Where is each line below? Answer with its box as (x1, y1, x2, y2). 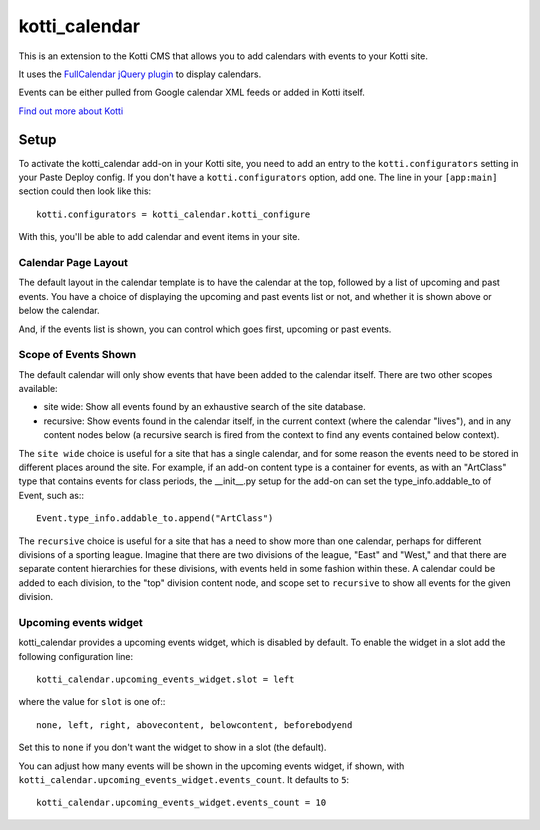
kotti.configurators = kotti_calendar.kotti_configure (36, 208, 311, 220)
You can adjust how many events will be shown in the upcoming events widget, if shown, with (18, 760, 405, 772)
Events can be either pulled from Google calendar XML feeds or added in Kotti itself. (18, 86, 365, 99)
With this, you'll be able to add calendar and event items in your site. (18, 231, 300, 243)
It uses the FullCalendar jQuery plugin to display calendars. (18, 68, 262, 80)
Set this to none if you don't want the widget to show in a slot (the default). (18, 741, 327, 754)
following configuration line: (18, 650, 134, 662)
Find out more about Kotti (18, 105, 124, 117)
